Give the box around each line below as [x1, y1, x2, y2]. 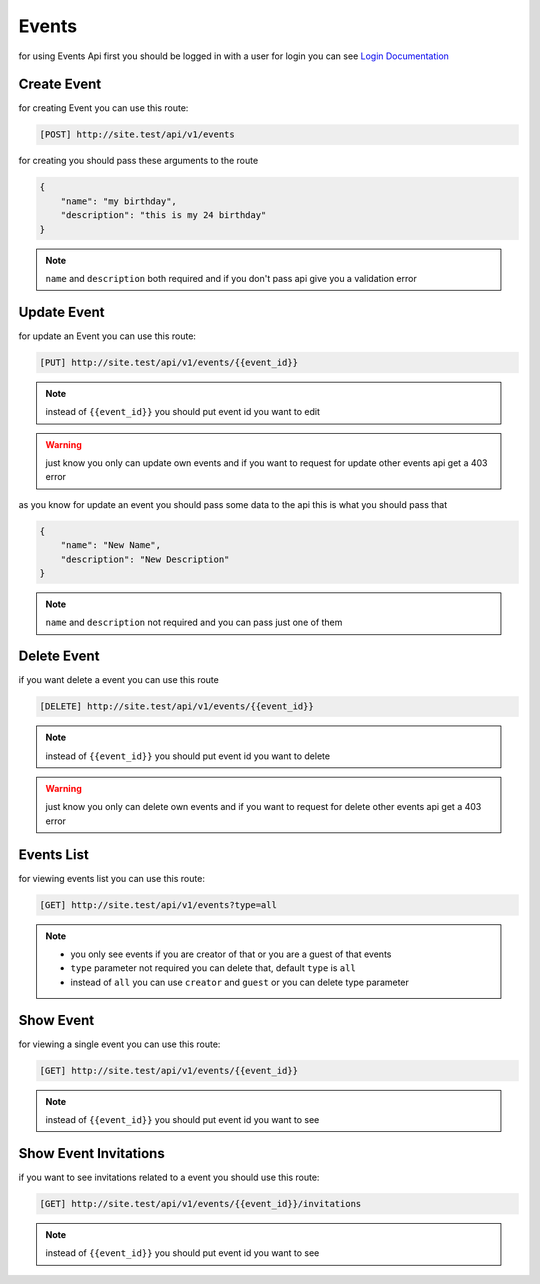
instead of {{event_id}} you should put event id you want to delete [45, 750, 330, 762]
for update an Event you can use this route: [18, 330, 197, 342]
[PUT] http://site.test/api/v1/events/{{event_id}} [39, 356, 299, 368]
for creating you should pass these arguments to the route [18, 155, 259, 167]
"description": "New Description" [60, 553, 230, 565]
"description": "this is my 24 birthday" [60, 210, 267, 221]
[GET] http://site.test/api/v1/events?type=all [39, 899, 277, 910]
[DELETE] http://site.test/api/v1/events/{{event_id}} [39, 701, 314, 712]
